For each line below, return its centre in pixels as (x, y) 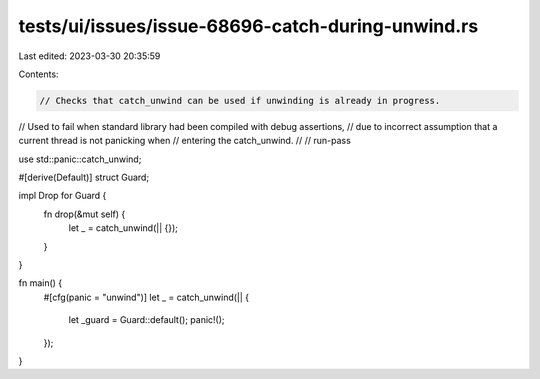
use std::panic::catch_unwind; (80, 159)
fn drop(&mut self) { (84, 214)
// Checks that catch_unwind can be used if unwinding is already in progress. (240, 100)
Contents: (38, 74)
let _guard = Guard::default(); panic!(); (146, 320)
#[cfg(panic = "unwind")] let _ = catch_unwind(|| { (146, 297)
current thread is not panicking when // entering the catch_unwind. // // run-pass (185, 141)
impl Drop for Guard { (62, 196)
